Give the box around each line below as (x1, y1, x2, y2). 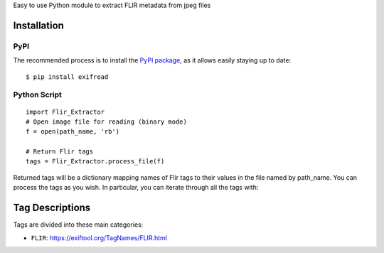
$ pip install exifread (26, 72, 109, 81)
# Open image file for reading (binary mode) (26, 117, 188, 126)
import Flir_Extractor (26, 107, 105, 116)
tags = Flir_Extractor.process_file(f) (26, 157, 165, 166)
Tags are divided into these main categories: (13, 220, 144, 229)
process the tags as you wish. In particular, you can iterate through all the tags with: (13, 183, 259, 192)
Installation (13, 19, 64, 31)
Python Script (13, 90, 62, 99)
